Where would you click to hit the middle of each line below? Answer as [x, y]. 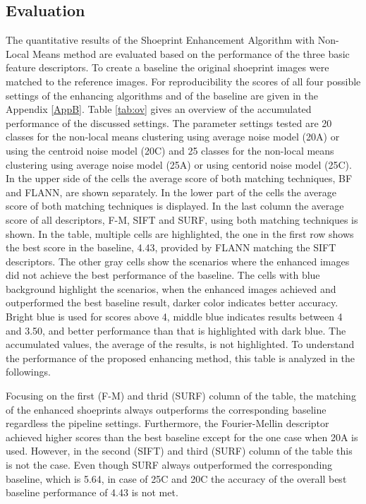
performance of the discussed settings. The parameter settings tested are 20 [169, 122]
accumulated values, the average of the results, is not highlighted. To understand [180, 344]
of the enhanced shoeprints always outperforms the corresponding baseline [166, 409]
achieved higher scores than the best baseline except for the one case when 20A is [182, 437]
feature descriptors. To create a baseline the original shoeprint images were [167, 67]
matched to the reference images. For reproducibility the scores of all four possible [183, 81]
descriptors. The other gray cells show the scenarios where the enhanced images [178, 261]
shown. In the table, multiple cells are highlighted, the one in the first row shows [180, 233]
